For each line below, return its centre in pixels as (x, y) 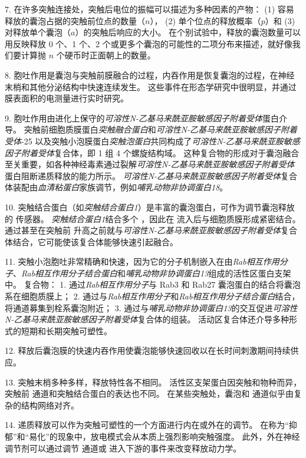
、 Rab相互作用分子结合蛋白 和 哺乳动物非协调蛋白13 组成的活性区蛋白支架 (152, 273)
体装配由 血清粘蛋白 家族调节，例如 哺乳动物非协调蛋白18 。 (116, 187)
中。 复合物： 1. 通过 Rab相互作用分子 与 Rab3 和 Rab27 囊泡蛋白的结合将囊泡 (153, 284)
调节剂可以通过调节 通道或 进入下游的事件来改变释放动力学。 (123, 448)
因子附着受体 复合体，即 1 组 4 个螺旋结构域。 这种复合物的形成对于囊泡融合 (152, 152)
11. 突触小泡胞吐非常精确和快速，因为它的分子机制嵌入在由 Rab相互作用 (142, 261)
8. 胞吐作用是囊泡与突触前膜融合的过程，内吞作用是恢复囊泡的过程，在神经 (150, 75)
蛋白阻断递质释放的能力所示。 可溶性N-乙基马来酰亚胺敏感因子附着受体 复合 (151, 175)
